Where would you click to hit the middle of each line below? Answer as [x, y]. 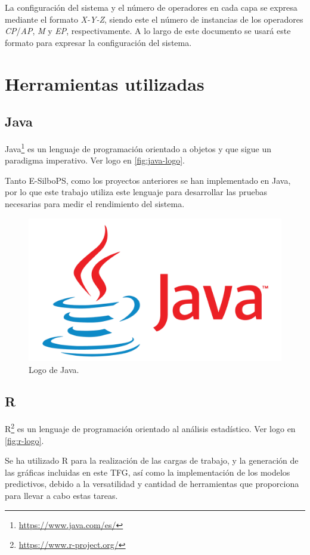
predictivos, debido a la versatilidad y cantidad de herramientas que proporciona [152, 484]
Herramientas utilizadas [105, 83]
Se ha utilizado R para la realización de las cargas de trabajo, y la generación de [152, 460]
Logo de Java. [54, 369]
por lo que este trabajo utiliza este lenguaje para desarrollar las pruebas [136, 192]
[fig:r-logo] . [24, 440]
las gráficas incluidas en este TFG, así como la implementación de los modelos [148, 472]
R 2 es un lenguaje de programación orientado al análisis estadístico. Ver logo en [150, 428]
